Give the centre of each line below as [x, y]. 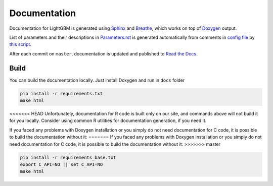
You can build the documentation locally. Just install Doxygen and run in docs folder [97, 80]
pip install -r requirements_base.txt [68, 157]
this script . [20, 44]
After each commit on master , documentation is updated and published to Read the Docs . [104, 53]
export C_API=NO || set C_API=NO [61, 164]
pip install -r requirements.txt [61, 94]
